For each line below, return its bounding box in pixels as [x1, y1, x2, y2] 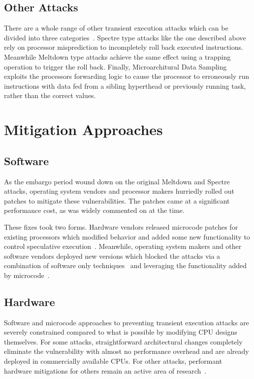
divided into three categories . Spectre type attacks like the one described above [4, 32, 246, 42]
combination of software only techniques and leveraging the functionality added [4, 260, 247, 271]
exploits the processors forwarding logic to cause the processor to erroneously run [4, 71, 249, 81]
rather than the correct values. [4, 90, 96, 101]
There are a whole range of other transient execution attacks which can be [4, 23, 228, 33]
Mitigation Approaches [4, 119, 163, 139]
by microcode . [4, 270, 50, 280]
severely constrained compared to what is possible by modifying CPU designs [4, 327, 237, 337]
